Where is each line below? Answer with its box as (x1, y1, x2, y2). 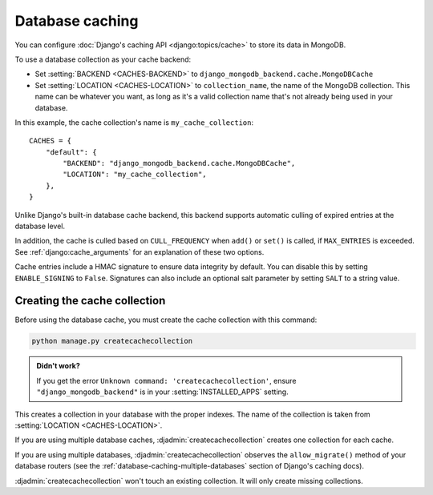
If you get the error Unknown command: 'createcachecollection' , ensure (36, 376, 297, 385)
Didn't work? (36, 361, 80, 371)
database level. (14, 221, 66, 231)
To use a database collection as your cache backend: (14, 54, 192, 64)
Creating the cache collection (14, 294, 166, 308)
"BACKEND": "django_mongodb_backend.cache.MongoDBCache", (63, 159, 296, 168)
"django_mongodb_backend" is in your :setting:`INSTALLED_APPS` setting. (36, 387, 289, 396)
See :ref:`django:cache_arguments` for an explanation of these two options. (14, 247, 265, 256)
